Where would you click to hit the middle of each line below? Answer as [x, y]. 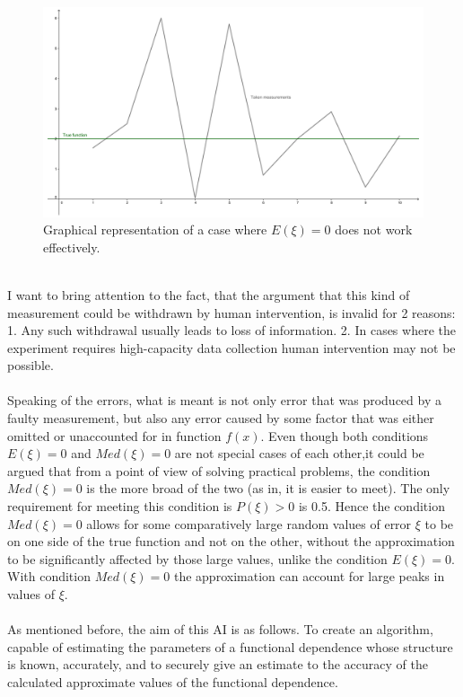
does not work [374, 229]
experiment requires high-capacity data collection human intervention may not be [231, 347]
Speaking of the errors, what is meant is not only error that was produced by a [224, 400]
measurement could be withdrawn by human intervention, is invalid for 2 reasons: [231, 312]
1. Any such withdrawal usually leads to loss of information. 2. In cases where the [231, 330]
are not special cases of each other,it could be [299, 453]
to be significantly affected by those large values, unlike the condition [197, 558]
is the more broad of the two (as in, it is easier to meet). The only [268, 488]
